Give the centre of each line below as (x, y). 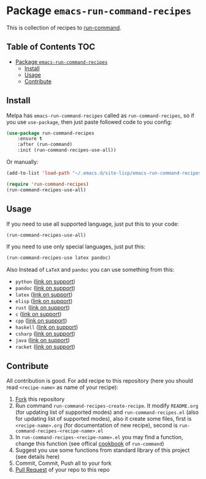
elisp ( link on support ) (44, 301)
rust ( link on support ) (43, 308)
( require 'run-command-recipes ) (48, 184)
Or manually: (22, 162)
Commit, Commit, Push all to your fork (63, 463)
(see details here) (37, 457)
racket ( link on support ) (45, 347)
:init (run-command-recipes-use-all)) (67, 150)
